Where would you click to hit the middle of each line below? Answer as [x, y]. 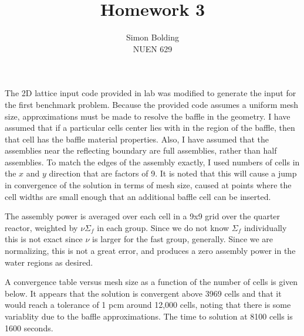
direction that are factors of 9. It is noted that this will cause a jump [173, 173]
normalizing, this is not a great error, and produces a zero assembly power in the [150, 251]
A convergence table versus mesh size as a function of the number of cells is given [151, 282]
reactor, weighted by [41, 227]
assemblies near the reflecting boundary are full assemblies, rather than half [141, 150]
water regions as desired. [49, 262]
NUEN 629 [153, 48]
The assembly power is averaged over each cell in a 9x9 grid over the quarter [143, 216]
